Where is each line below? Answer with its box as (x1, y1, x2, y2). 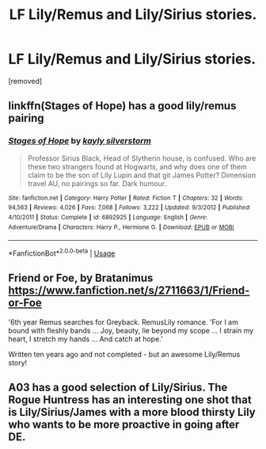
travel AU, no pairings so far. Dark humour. (27, 178, 167, 188)
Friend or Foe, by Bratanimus (8, 272, 154, 285)
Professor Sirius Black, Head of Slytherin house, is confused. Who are (27, 153, 256, 163)
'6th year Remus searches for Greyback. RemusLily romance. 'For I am (8, 317, 239, 326)
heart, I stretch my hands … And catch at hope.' (8, 334, 164, 344)
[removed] (8, 76, 43, 86)
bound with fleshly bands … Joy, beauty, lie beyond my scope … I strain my (8, 325, 254, 335)
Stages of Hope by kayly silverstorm (8, 135, 152, 146)
